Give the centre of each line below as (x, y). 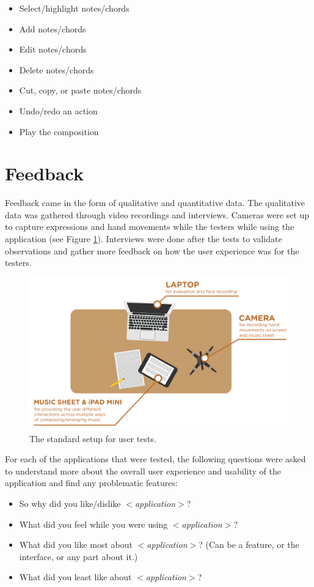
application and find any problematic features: (91, 483)
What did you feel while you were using (93, 524)
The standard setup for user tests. (93, 438)
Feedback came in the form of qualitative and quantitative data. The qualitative (155, 203)
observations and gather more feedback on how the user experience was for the (152, 250)
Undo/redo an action (58, 110)
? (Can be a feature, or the (249, 545)
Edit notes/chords (53, 49)
